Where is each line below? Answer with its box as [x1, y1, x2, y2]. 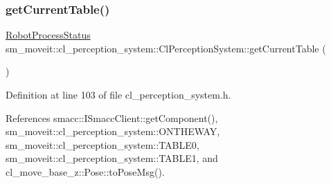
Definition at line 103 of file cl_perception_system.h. [6, 88, 231, 101]
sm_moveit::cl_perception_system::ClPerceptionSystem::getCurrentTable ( [6, 41, 326, 55]
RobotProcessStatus [6, 28, 91, 42]
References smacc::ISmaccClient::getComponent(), [6, 110, 218, 125]
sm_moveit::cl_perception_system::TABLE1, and [6, 151, 218, 165]
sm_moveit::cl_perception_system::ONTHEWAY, [6, 124, 220, 139]
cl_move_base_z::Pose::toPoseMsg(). [6, 164, 165, 178]
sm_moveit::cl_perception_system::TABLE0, [6, 137, 199, 152]
